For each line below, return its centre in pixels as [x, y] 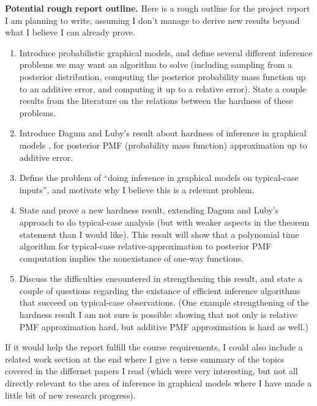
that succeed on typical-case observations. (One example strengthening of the [164, 302]
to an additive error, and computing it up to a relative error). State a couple [163, 88]
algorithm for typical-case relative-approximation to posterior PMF [145, 246]
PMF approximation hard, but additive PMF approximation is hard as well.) [164, 326]
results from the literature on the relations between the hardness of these [156, 101]
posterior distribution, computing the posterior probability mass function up [162, 76]
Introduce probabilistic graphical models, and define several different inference [166, 52]
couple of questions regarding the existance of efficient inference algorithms [160, 290]
